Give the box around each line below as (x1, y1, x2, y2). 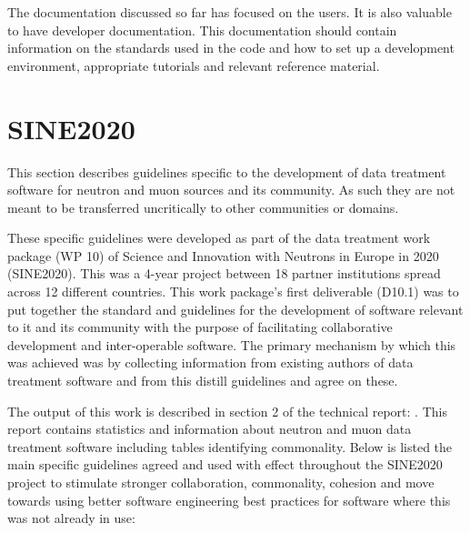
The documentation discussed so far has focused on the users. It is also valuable (7, 3, 452, 21)
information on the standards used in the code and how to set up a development (7, 38, 455, 57)
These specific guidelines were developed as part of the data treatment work (7, 228, 431, 247)
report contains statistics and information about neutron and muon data (7, 419, 412, 438)
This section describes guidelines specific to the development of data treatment (7, 162, 446, 181)
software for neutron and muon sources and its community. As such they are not (7, 180, 455, 199)
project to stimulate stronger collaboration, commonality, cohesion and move (7, 473, 435, 491)
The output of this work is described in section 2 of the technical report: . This (7, 401, 447, 420)
